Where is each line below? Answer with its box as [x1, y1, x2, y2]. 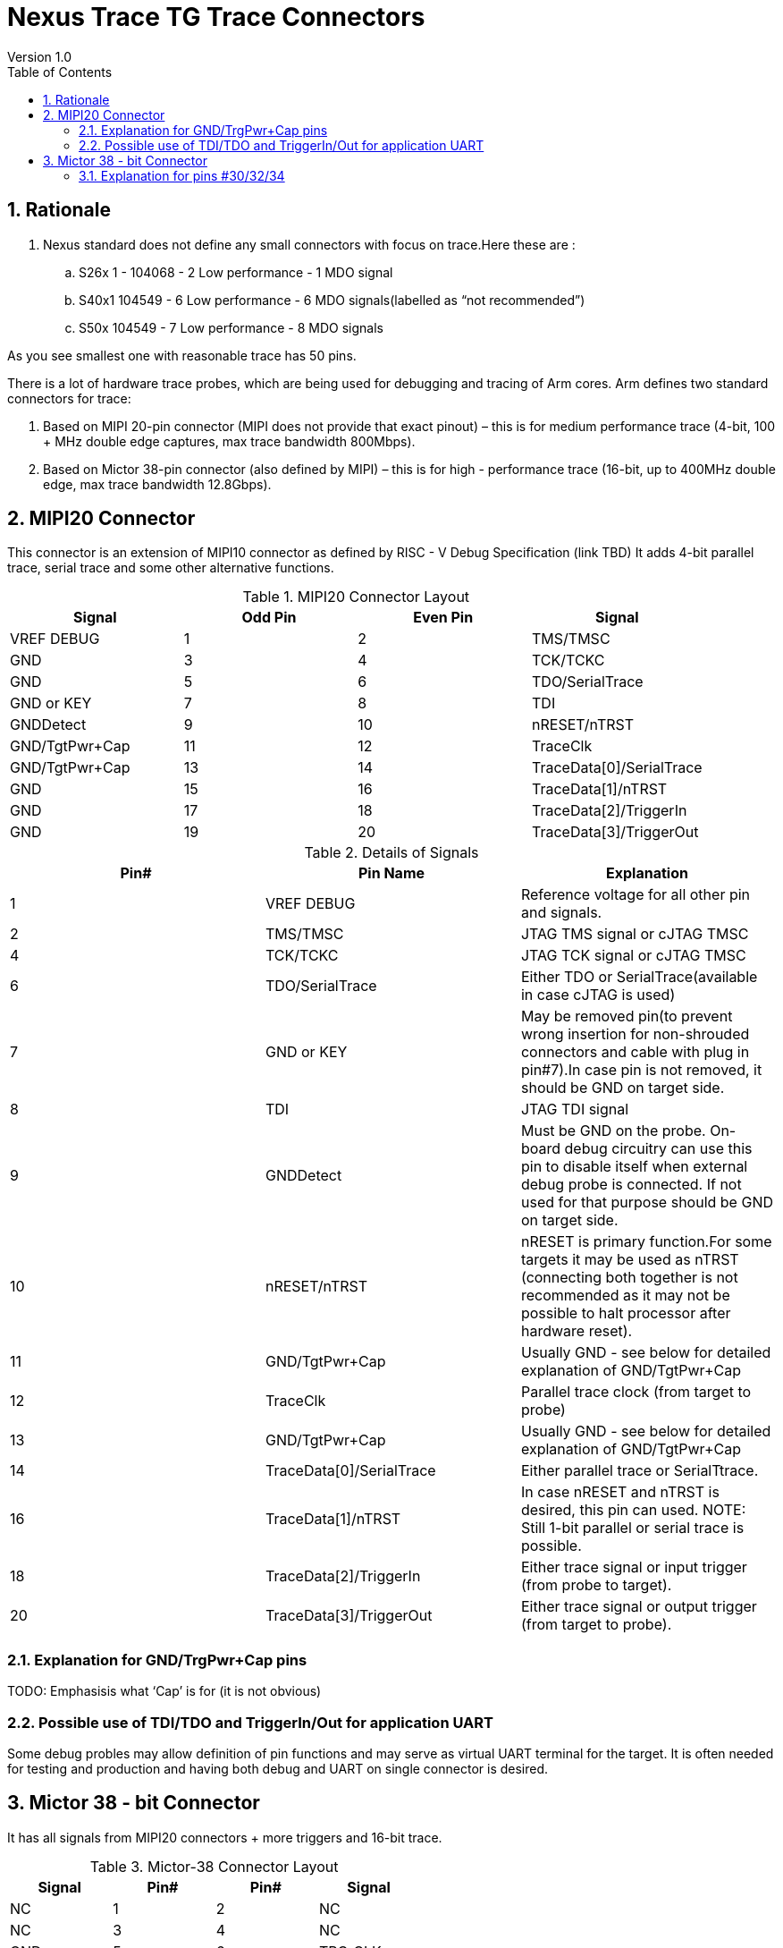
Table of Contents [7, 64, 113, 80]
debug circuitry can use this [564, 1139, 753, 1158]
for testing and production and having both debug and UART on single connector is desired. [7, 1760, 549, 1776]
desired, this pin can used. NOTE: [520, 1501, 746, 1520]
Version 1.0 [7, 48, 72, 64]
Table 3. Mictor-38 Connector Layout [89, 1857, 339, 1876]
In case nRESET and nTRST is [520, 1483, 720, 1502]
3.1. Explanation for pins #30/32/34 [79, 167, 285, 183]
